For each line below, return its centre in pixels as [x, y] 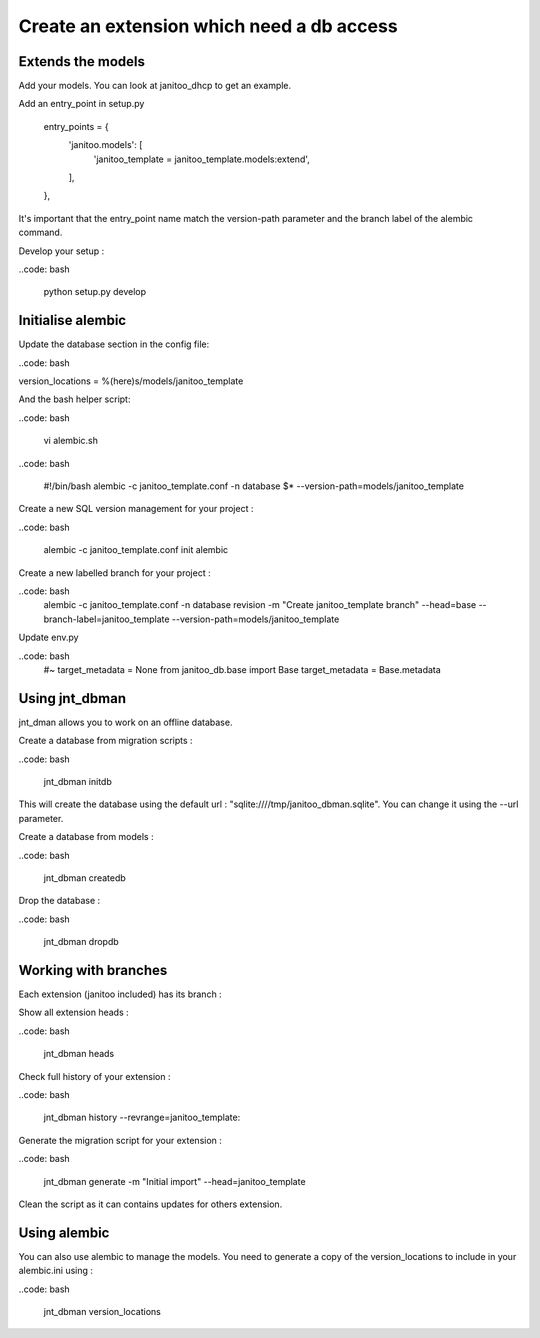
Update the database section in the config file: [114, 344]
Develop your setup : [61, 251]
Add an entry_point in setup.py [81, 104]
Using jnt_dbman [72, 698]
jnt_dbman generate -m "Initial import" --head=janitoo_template [174, 1181]
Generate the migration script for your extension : [120, 1140]
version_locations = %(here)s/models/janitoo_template [131, 381]
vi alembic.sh [71, 441]
